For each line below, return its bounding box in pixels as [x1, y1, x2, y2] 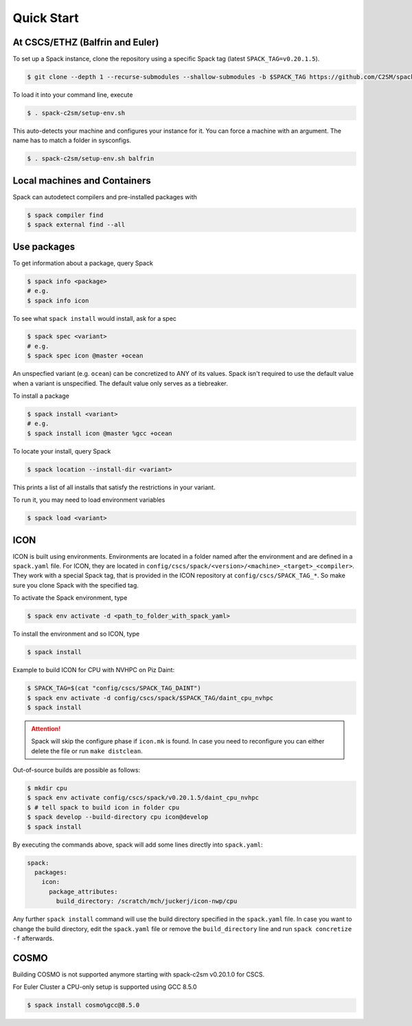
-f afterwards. [12, 934, 54, 942]
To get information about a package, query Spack [12, 258, 154, 267]
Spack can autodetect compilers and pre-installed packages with [12, 192, 197, 201]
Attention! [31, 724, 61, 733]
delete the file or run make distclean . [31, 746, 144, 755]
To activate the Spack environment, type [12, 594, 128, 602]
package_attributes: [49, 887, 118, 895]
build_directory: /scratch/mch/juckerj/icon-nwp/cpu [56, 897, 238, 905]
